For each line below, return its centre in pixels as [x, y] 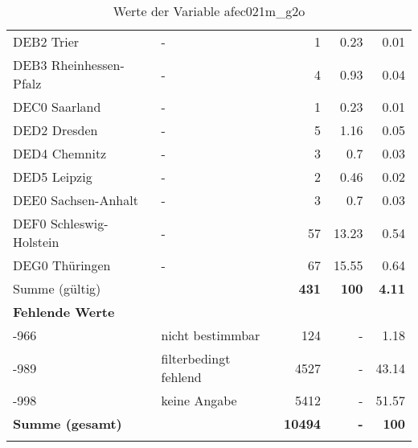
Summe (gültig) [57, 288]
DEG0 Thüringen [62, 265]
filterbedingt [196, 358]
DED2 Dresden [55, 130]
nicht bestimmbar [211, 335]
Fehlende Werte [64, 312]
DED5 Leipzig [53, 177]
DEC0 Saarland [57, 107]
